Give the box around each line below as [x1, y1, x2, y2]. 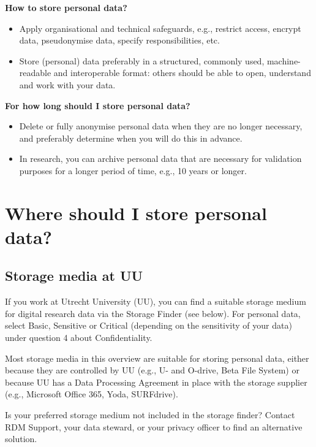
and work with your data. [19, 78, 116, 91]
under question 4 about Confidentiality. [5, 331, 152, 344]
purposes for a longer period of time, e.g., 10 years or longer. [19, 164, 247, 177]
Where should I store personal [5, 200, 267, 225]
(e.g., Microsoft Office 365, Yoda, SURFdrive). [5, 388, 178, 400]
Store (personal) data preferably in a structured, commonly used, [19, 54, 265, 67]
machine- [266, 54, 301, 67]
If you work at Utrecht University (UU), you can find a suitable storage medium [5, 295, 306, 308]
